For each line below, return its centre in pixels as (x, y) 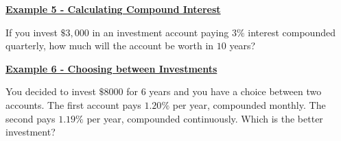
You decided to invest (51, 91)
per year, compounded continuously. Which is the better (205, 118)
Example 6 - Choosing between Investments (111, 68)
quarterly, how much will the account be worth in (110, 46)
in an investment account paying (161, 32)
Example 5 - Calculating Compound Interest (113, 9)
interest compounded (292, 32)
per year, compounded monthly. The (249, 104)
